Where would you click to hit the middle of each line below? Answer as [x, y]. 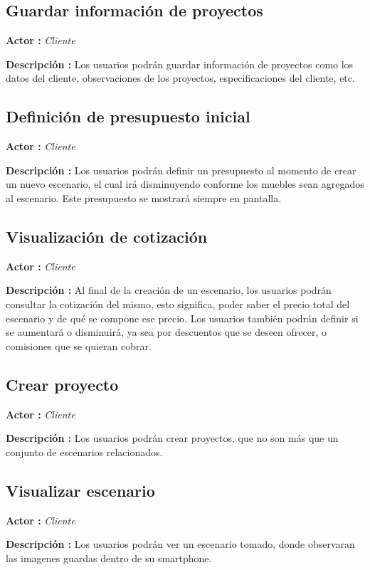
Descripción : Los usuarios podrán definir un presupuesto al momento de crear [181, 170]
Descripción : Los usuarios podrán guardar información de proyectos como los [180, 64]
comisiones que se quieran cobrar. [79, 345]
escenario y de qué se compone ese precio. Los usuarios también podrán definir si [182, 318]
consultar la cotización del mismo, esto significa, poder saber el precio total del [178, 304]
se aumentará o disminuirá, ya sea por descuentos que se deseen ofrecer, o [166, 332]
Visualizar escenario [80, 490]
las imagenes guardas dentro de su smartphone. [109, 558]
